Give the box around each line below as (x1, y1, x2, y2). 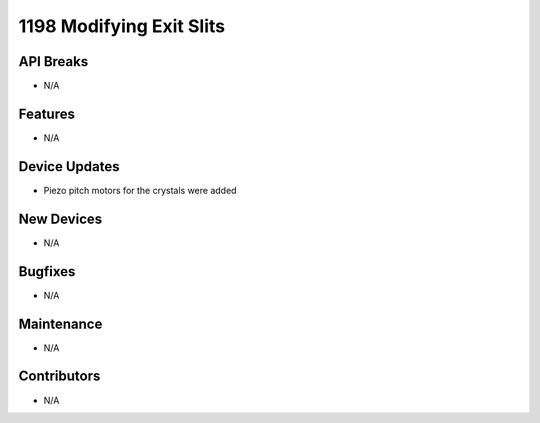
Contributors (18, 368, 101, 385)
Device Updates (18, 158, 120, 175)
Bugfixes (18, 263, 76, 280)
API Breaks (18, 53, 89, 70)
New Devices (18, 210, 103, 227)
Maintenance (18, 315, 103, 332)
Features (18, 105, 75, 122)
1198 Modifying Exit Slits (18, 15, 225, 37)
